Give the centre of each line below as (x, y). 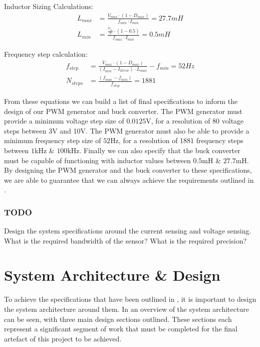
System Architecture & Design (112, 275)
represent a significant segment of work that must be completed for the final (121, 329)
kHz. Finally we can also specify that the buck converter (154, 150)
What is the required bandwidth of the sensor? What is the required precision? (125, 240)
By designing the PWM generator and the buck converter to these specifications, (128, 170)
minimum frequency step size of (53, 140)
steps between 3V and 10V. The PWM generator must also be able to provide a (127, 130)
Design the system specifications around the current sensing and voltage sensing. (128, 231)
